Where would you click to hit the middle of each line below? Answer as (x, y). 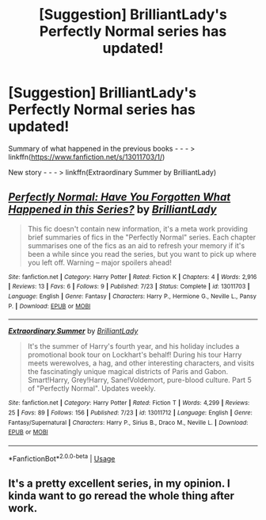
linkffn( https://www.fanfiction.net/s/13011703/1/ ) (87, 157)
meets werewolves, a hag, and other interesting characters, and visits (141, 363)
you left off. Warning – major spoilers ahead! (99, 262)
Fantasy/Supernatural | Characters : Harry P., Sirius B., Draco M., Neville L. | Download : (128, 422)
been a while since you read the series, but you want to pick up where (142, 254)
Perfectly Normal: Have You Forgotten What (120, 197)
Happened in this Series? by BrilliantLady (112, 210)
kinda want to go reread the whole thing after (122, 496)
